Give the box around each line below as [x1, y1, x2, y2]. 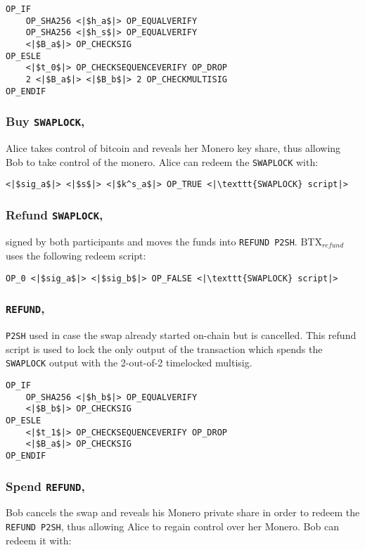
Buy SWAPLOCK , [6, 113, 85, 130]
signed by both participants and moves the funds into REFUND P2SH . [6, 234, 297, 248]
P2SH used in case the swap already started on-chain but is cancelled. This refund [6, 328, 357, 343]
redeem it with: [6, 532, 72, 547]
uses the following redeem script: [6, 248, 146, 263]
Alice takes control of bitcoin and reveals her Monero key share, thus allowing [6, 141, 341, 155]
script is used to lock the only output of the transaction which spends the [6, 341, 323, 356]
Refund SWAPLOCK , [6, 205, 103, 223]
